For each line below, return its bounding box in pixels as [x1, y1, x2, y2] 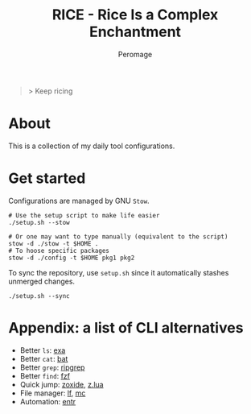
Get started [8, 169, 86, 188]
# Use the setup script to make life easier [8, 211, 160, 219]
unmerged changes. [8, 276, 75, 286]
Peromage [117, 49, 153, 59]
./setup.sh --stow [8, 218, 70, 226]
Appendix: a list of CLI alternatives [8, 319, 244, 337]
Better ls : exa [19, 345, 66, 355]
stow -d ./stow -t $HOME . [8, 239, 99, 247]
